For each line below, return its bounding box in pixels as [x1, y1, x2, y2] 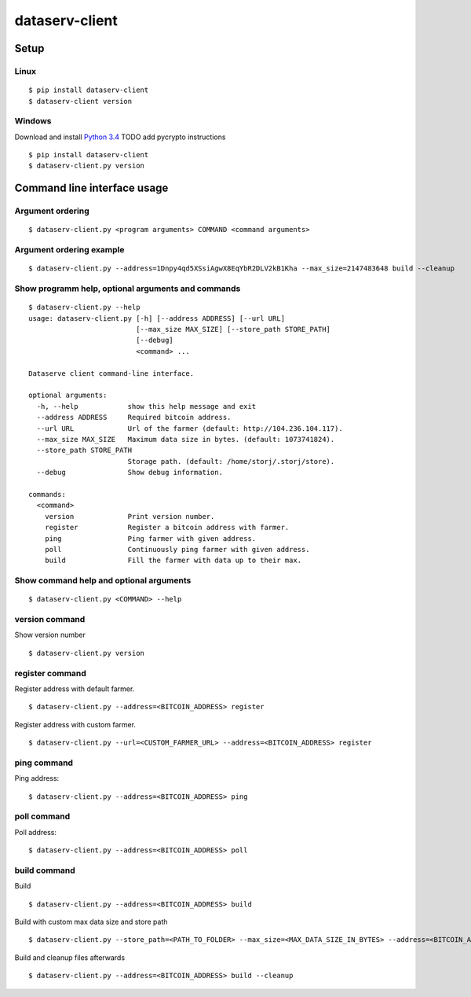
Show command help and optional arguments [14, 575, 192, 586]
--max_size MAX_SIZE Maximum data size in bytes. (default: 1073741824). [36, 435, 335, 443]
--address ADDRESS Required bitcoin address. [36, 413, 232, 422]
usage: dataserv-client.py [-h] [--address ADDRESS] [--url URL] [28, 314, 286, 322]
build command [14, 865, 76, 876]
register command [14, 668, 86, 679]
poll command [14, 811, 71, 822]
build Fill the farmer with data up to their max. [44, 556, 302, 565]
